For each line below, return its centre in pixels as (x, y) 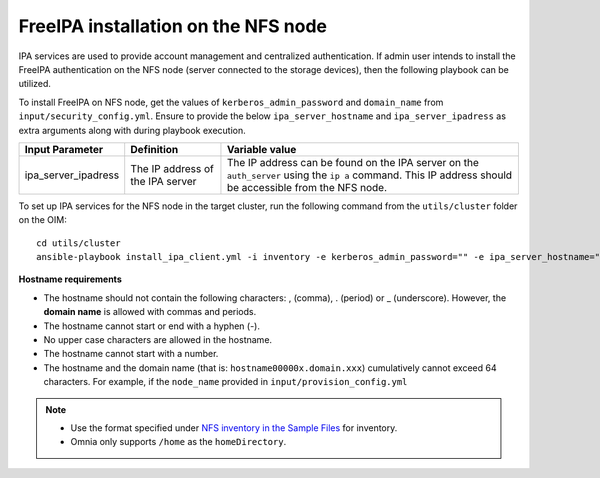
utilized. (35, 84)
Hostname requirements (70, 279)
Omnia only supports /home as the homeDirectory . (178, 442)
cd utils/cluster (78, 243)
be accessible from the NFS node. (307, 187)
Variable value (261, 149)
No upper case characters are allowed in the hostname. (158, 340)
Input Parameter (64, 149)
